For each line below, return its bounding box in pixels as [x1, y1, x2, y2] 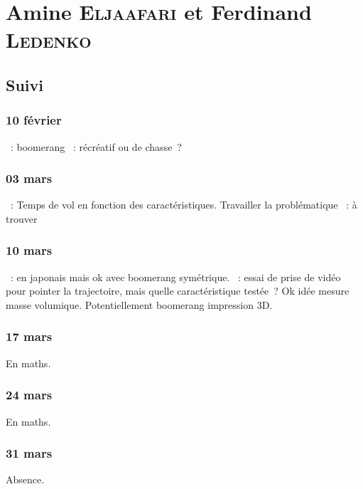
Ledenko [6, 25, 92, 54]
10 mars [6, 241, 53, 259]
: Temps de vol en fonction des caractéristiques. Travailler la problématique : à [10, 197, 357, 212]
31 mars [6, 444, 53, 462]
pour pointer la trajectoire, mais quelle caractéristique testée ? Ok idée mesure [6, 283, 350, 298]
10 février [6, 111, 62, 129]
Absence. [6, 472, 45, 487]
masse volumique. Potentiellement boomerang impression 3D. [6, 297, 273, 312]
